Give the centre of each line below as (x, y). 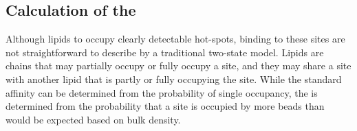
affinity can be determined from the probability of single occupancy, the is (162, 92)
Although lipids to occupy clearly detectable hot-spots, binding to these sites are (175, 39)
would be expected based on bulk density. (93, 119)
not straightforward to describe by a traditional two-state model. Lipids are (165, 52)
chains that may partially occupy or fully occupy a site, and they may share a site (178, 65)
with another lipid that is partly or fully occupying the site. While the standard (174, 79)
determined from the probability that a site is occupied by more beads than (165, 106)
